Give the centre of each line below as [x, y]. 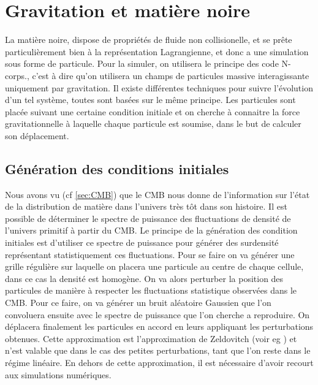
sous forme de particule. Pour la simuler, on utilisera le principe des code [142, 63]
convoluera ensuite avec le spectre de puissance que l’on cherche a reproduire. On [157, 314]
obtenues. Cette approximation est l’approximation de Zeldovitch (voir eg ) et [151, 338]
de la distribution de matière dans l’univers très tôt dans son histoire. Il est [146, 206]
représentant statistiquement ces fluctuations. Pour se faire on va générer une [150, 254]
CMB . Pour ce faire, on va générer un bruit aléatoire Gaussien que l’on [138, 303]
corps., [17, 75]
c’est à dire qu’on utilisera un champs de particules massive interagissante [171, 75]
